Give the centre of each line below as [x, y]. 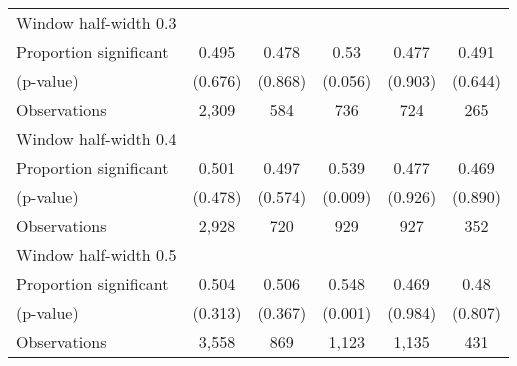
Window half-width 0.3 [96, 22]
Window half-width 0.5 [96, 254]
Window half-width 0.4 [96, 138]
